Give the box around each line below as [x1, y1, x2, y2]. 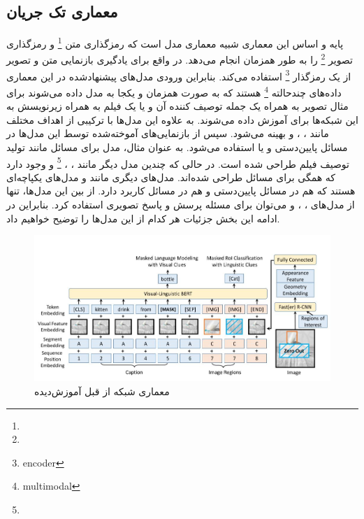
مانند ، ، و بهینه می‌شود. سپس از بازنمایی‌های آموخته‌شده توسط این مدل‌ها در [6, 126, 329, 141]
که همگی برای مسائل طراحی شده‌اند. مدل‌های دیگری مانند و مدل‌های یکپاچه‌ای [6, 169, 336, 184]
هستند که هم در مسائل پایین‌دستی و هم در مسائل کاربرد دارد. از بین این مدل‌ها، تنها [6, 183, 356, 198]
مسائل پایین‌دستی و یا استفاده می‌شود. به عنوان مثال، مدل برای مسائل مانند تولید [6, 139, 348, 154]
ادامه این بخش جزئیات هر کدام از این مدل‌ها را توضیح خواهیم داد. [6, 211, 280, 225]
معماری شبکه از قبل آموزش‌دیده [34, 384, 170, 399]
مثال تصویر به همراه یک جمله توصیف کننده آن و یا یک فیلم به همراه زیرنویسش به [6, 99, 349, 113]
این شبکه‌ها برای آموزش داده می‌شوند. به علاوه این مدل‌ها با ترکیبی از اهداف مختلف [6, 112, 358, 127]
